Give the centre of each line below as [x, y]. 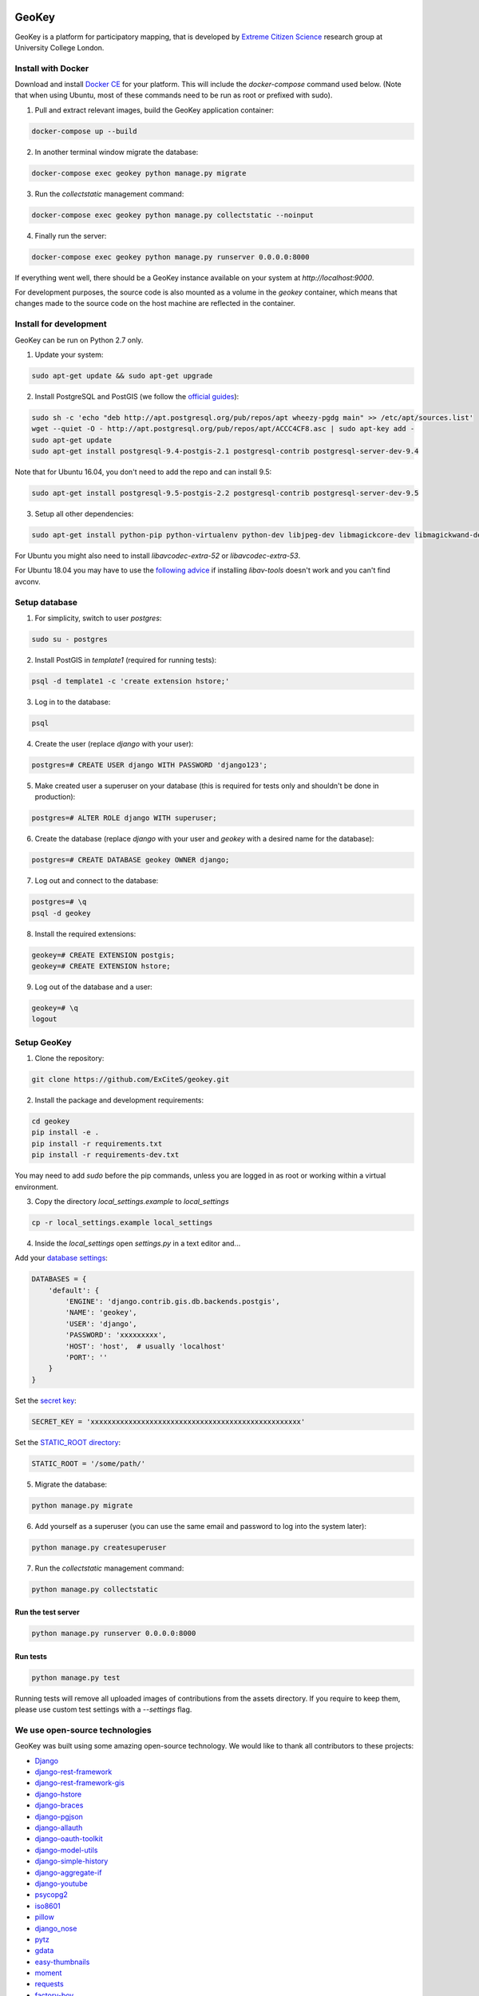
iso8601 [48, 1906]
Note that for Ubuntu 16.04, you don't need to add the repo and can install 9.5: [143, 472]
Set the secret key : [46, 1400]
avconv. [28, 581]
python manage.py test [76, 1677]
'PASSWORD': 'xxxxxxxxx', [116, 1335]
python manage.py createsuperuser [99, 1547]
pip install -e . [65, 1133]
